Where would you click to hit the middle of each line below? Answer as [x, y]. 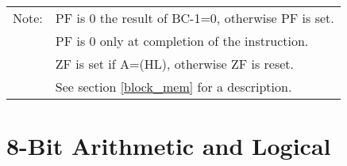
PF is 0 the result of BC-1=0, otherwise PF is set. [195, 18]
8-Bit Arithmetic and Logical [169, 146]
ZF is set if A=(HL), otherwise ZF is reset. [175, 64]
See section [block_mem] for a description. [173, 87]
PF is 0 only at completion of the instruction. [182, 41]
